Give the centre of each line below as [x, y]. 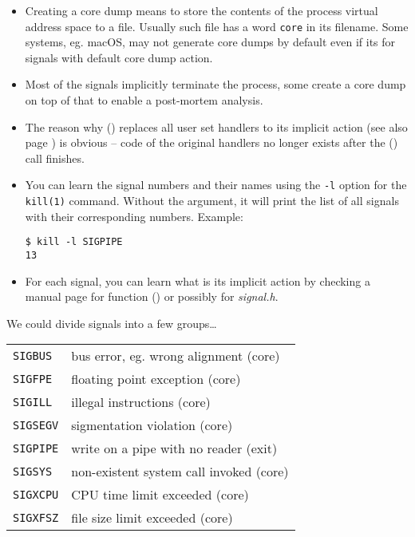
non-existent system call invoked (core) [180, 472]
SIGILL [33, 402]
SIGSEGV [36, 425]
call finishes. [55, 158]
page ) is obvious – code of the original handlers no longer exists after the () [211, 142]
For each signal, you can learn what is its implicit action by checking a [198, 280]
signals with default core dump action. [119, 57]
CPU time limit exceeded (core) [160, 495]
